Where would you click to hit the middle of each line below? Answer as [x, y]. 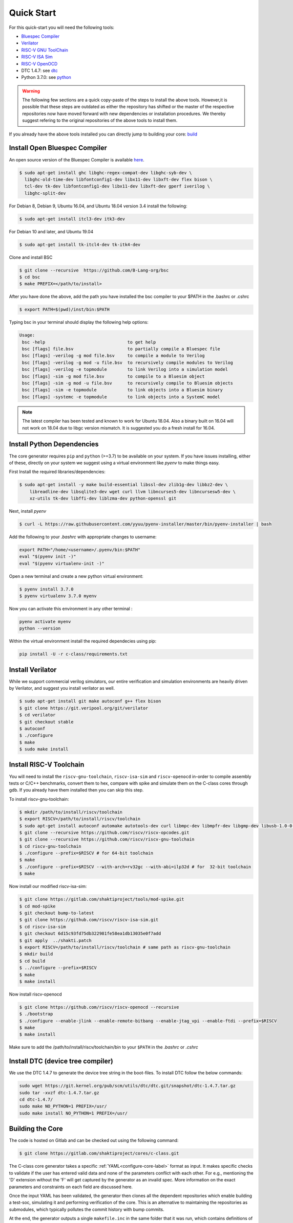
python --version [40, 628]
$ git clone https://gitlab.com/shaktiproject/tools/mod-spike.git [102, 899]
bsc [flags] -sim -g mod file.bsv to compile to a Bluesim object [114, 376]
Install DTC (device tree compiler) [61, 1061]
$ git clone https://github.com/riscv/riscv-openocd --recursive [99, 1007]
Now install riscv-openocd [35, 994]
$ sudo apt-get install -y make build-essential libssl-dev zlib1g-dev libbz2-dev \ [124, 485]
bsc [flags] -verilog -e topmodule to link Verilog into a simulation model [125, 370]
